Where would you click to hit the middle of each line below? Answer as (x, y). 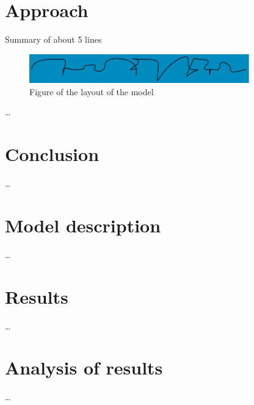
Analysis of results (84, 367)
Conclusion (52, 154)
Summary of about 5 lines (53, 39)
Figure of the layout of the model (92, 91)
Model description (83, 225)
